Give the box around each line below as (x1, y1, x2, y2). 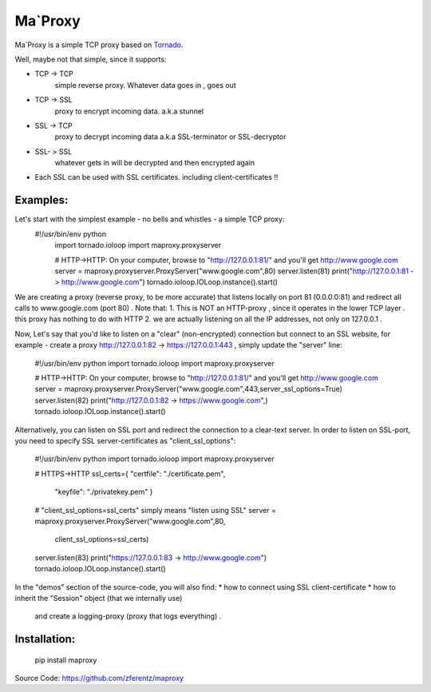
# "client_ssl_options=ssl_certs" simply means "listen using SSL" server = (34, 505, 277, 515)
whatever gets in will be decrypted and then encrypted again (54, 158, 255, 168)
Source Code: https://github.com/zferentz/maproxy (14, 674, 184, 683)
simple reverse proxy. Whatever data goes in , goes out (54, 80, 236, 89)
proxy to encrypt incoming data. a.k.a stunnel (54, 106, 204, 116)
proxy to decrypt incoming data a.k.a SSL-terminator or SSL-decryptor (54, 132, 287, 141)
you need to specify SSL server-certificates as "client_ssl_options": (14, 436, 236, 445)
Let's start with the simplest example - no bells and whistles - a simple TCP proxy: (14, 214, 285, 224)
